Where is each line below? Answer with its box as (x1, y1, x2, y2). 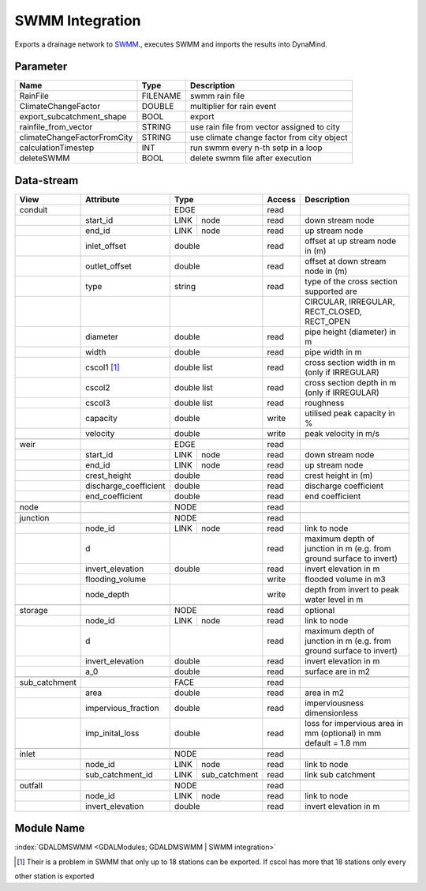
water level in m (305, 593, 364, 604)
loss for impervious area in (305, 717, 404, 728)
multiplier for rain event (189, 101, 277, 112)
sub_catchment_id (85, 769, 153, 780)
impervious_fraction (85, 702, 159, 713)
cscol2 (85, 382, 110, 393)
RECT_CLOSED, (305, 306, 362, 317)
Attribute (85, 194, 120, 205)
